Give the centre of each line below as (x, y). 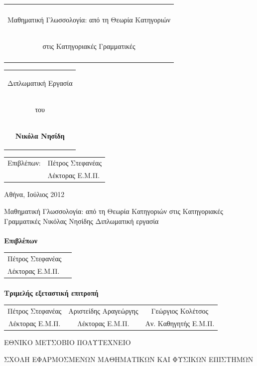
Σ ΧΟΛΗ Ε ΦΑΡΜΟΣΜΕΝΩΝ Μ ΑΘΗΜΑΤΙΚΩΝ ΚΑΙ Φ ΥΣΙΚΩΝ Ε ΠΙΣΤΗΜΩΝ (129, 359)
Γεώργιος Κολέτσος (180, 311)
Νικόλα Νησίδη (40, 135)
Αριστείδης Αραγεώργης (103, 311)
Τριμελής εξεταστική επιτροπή (51, 292)
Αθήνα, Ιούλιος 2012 (34, 194)
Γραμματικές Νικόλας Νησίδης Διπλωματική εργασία (81, 221)
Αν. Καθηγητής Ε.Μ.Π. (180, 323)
